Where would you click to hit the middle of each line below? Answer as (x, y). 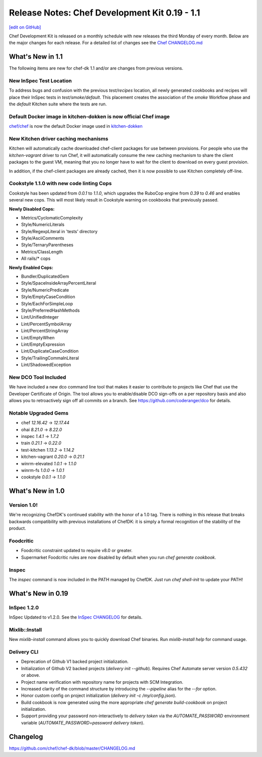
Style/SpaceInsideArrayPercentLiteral (59, 283)
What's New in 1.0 (37, 491)
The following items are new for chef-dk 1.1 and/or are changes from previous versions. (96, 68)
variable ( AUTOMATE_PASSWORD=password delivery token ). (83, 723)
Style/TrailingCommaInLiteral (50, 358)
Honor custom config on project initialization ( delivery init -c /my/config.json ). (99, 696)
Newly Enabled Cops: (31, 268)
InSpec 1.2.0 (24, 607)
